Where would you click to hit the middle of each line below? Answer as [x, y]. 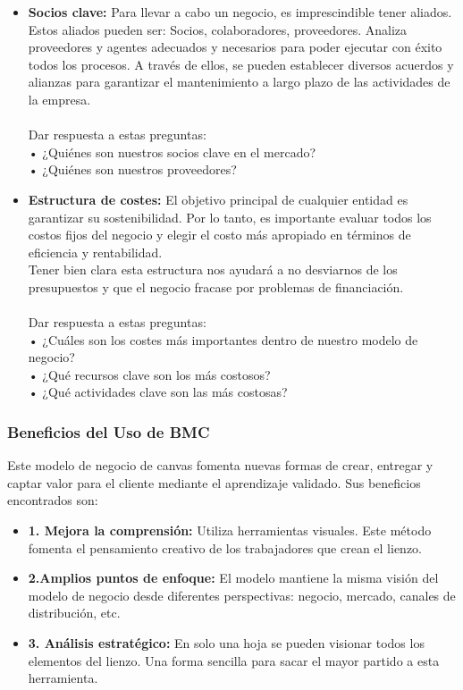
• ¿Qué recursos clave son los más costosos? [149, 374]
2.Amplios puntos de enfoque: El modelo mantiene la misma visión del [233, 578]
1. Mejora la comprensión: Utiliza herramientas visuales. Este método [230, 530]
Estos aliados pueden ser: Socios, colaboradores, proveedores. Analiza [218, 29]
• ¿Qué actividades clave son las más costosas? [158, 392]
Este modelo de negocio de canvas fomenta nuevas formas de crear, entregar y [220, 465]
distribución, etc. [74, 613]
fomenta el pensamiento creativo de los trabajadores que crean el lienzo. [225, 547]
